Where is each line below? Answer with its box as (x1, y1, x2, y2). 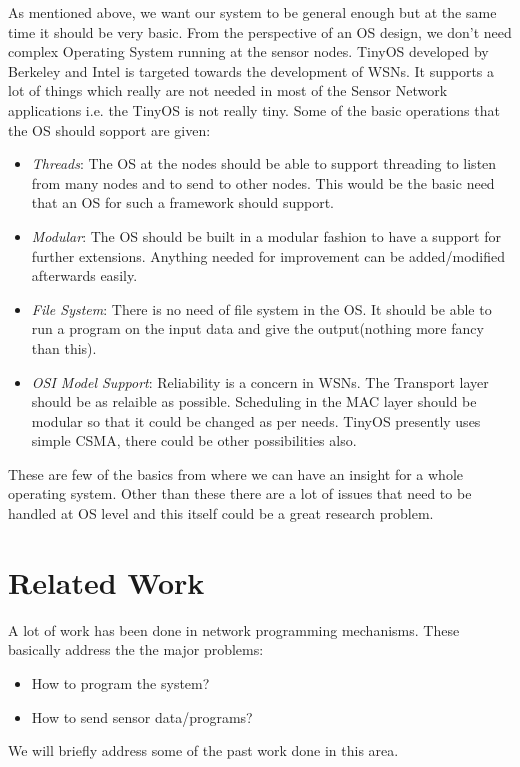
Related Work (8, 561, 205, 602)
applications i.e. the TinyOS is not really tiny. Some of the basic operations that (8, 99, 500, 120)
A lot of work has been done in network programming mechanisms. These (8, 619, 460, 640)
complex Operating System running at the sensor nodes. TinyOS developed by (8, 41, 489, 62)
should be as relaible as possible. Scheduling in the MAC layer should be (31, 391, 477, 412)
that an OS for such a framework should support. (31, 192, 334, 213)
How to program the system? (31, 672, 210, 693)
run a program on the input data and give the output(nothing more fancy (31, 318, 484, 339)
